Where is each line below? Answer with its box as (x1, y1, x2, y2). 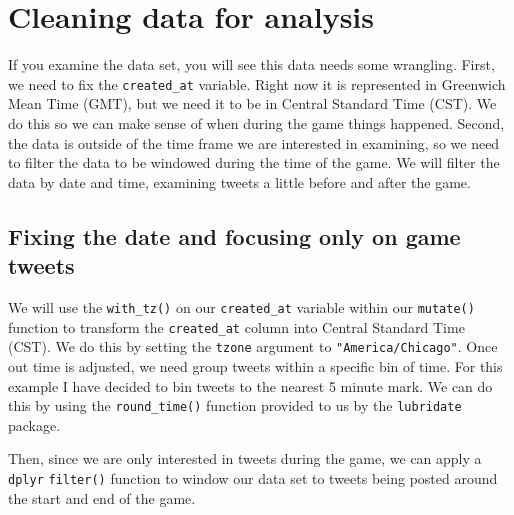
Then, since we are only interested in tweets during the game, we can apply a (8, 448, 482, 469)
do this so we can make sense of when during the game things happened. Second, (8, 112, 505, 133)
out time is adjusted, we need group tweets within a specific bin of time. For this (8, 355, 503, 376)
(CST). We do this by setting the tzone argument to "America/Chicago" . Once (8, 336, 498, 357)
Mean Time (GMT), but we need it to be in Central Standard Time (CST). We (8, 93, 497, 114)
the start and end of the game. (8, 487, 196, 508)
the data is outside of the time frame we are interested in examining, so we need (8, 132, 500, 153)
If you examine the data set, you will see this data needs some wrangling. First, (8, 54, 495, 75)
